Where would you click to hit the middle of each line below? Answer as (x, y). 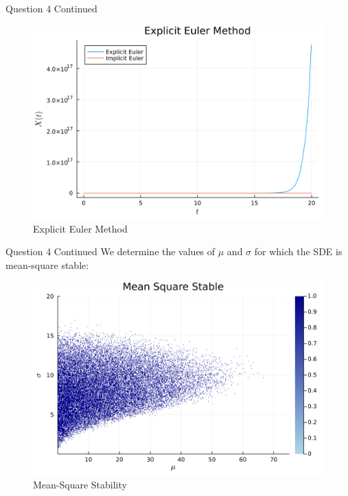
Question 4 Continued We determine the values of (111, 251)
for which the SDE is (298, 251)
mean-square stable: (47, 264)
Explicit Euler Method (80, 228)
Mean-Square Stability (80, 485)
